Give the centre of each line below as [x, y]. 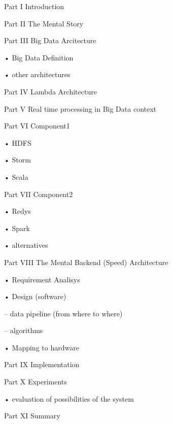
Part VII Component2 [39, 194]
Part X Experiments [36, 382]
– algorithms [24, 330]
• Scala [16, 176]
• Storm [18, 160]
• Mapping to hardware [42, 347]
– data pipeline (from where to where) [63, 313]
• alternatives [26, 245]
